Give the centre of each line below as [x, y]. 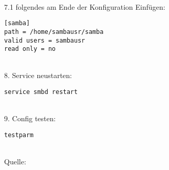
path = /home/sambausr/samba [54, 32]
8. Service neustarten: [38, 75]
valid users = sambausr [45, 40]
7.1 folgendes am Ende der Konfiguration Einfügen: [85, 6]
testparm [19, 135]
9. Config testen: [30, 118]
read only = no [30, 49]
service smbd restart [41, 92]
